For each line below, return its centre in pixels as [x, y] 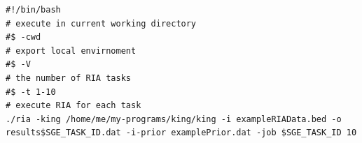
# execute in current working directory [101, 23]
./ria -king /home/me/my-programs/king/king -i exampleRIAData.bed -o [174, 119]
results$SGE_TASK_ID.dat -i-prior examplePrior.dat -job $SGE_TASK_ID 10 [181, 133]
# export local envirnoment [71, 51]
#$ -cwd [23, 37]
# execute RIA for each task [74, 106]
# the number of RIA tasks [68, 78]
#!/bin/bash [33, 10]
